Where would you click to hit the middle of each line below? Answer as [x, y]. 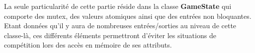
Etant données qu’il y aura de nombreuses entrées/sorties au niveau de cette [120, 26]
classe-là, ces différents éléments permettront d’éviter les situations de [110, 35]
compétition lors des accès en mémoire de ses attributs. [88, 45]
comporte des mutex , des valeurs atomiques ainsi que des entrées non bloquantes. [128, 16]
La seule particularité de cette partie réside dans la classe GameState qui [118, 6]
